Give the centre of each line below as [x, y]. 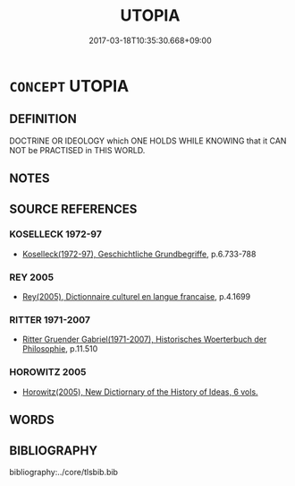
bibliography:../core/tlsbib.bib [64, 472]
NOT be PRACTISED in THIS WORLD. [77, 150]
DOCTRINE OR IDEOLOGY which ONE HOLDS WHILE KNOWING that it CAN [148, 141]
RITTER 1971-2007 [50, 320]
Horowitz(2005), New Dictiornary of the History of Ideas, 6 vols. [140, 392]
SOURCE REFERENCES [73, 208]
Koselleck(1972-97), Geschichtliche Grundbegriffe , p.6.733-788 [139, 254]
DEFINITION [43, 119]
